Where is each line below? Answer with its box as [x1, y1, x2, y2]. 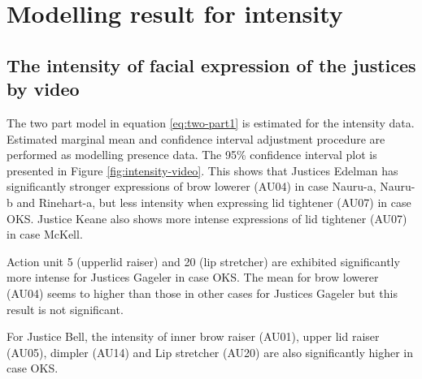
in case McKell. [7, 226, 83, 243]
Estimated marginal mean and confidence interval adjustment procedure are [7, 130, 385, 147]
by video [7, 76, 80, 101]
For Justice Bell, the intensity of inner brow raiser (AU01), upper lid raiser [7, 328, 380, 345]
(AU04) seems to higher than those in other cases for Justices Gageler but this [7, 284, 398, 301]
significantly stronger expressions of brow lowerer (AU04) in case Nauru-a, [7, 178, 376, 195]
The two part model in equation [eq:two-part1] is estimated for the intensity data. [7, 114, 415, 131]
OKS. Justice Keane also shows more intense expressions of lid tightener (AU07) [7, 209, 407, 226]
